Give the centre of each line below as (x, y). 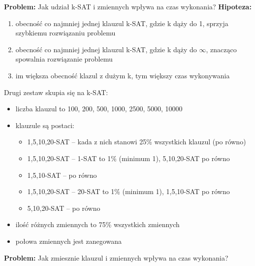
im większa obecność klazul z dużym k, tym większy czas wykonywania (123, 75)
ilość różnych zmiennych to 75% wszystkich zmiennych (97, 224)
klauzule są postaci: (45, 125)
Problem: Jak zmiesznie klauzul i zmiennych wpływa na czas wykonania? (116, 257)
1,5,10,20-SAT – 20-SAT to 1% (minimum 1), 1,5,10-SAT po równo (128, 191)
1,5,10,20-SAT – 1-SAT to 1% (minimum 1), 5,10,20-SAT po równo (128, 158)
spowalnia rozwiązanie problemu (64, 59)
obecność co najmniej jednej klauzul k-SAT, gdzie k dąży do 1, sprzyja (122, 23)
